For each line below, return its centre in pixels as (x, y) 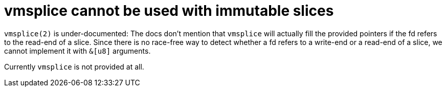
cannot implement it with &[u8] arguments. (77, 51)
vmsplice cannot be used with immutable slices (169, 11)
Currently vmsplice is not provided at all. (74, 66)
